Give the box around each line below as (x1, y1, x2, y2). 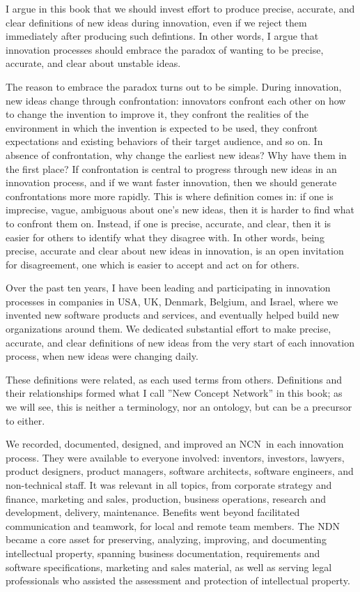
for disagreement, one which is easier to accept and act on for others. (6, 257, 300, 271)
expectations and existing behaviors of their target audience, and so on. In (6, 134, 323, 149)
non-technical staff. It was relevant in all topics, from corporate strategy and (6, 478, 332, 492)
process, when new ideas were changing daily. (6, 349, 198, 363)
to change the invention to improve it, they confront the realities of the (6, 107, 308, 121)
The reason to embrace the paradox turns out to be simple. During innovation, (6, 79, 342, 93)
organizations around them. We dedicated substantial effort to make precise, (6, 321, 331, 336)
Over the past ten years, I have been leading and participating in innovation (6, 280, 331, 295)
